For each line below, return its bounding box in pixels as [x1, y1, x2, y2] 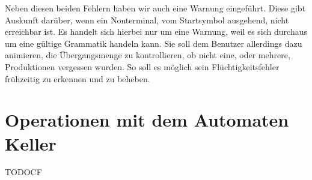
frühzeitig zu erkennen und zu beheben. [5, 72, 150, 85]
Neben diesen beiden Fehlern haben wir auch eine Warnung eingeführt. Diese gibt [5, 2, 306, 14]
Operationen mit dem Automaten [5, 107, 289, 132]
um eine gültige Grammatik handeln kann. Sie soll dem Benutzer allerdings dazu [5, 37, 302, 49]
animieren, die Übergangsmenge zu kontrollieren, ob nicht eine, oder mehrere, [5, 49, 290, 61]
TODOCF [5, 166, 42, 178]
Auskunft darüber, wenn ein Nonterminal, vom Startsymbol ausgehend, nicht [5, 13, 289, 26]
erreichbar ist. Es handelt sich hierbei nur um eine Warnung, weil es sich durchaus [5, 25, 307, 38]
